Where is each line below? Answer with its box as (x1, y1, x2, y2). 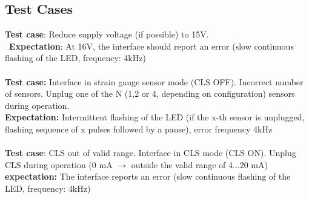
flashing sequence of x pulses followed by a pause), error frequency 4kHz (5, 122, 273, 135)
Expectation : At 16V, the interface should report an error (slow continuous (9, 39, 294, 52)
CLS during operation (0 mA (5, 158, 113, 171)
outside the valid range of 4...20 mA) (131, 158, 268, 171)
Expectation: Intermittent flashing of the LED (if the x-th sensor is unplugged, (5, 111, 305, 123)
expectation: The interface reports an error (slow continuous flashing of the (5, 170, 291, 183)
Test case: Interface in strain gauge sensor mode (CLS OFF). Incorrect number (5, 75, 304, 88)
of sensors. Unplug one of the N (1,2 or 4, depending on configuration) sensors (5, 87, 295, 100)
